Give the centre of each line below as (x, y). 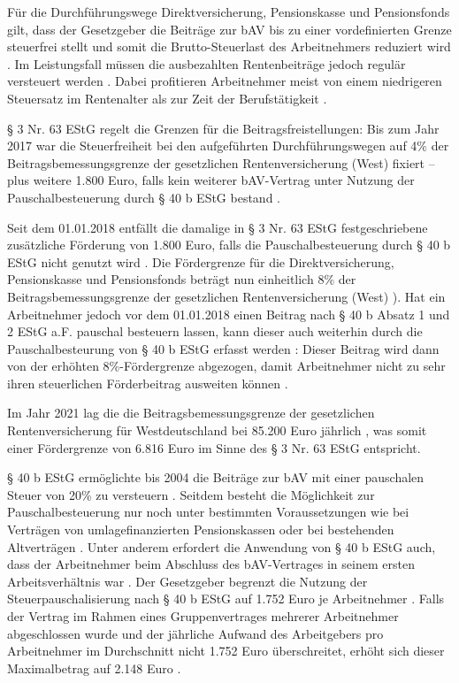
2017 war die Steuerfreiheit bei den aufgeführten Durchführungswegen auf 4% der (228, 146)
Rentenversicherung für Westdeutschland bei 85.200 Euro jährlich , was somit (217, 430)
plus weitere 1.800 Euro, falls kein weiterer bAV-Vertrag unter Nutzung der (211, 180)
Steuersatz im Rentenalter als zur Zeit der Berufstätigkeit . (167, 98)
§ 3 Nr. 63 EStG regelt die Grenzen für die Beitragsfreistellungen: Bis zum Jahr (223, 128)
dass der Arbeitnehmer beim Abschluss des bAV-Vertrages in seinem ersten (211, 564)
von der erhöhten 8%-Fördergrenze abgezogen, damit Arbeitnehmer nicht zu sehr (226, 366)
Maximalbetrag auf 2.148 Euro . (94, 668)
